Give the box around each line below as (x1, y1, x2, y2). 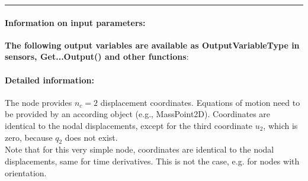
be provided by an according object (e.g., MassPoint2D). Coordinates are (5, 108, 271, 120)
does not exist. (65, 131, 118, 143)
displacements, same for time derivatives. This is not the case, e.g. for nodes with (5, 154, 300, 167)
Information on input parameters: (5, 16, 146, 28)
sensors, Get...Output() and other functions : (5, 50, 189, 63)
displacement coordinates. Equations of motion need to (100, 96, 300, 108)
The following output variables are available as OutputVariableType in (5, 38, 300, 51)
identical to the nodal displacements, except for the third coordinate (5, 119, 252, 131)
